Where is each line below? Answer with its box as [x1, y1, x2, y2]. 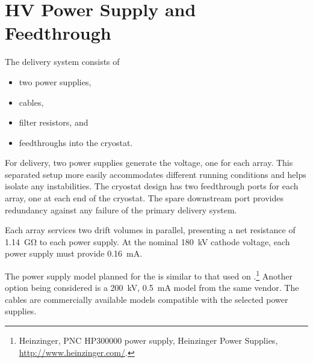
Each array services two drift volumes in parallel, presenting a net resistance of [5, 224, 296, 236]
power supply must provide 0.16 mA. [5, 247, 143, 260]
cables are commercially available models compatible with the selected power [5, 293, 288, 305]
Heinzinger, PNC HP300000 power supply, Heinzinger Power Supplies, [19, 334, 278, 347]
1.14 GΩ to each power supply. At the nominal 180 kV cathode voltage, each [5, 235, 290, 248]
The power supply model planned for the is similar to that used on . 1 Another [5, 268, 293, 282]
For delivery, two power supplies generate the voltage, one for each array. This [5, 156, 293, 169]
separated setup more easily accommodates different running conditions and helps [5, 168, 306, 180]
